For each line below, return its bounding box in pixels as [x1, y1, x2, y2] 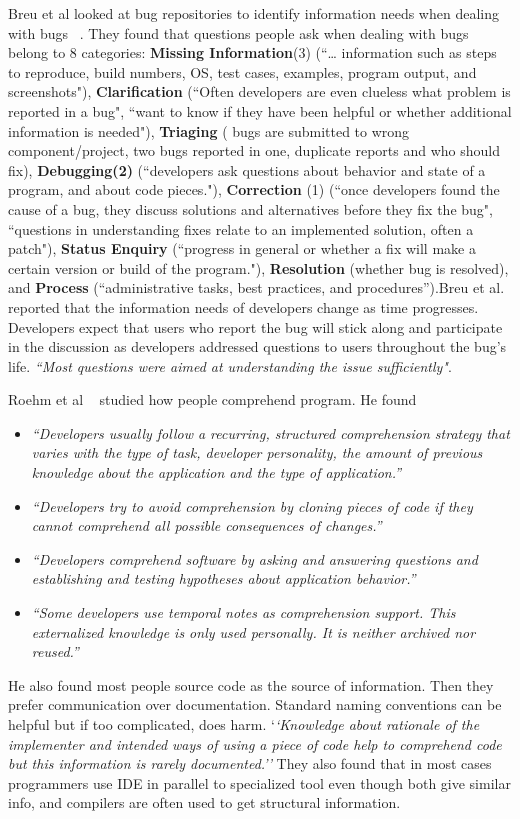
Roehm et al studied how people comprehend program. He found [8, 389, 417, 410]
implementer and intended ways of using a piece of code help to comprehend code [8, 733, 502, 754]
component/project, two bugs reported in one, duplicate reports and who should [8, 140, 501, 161]
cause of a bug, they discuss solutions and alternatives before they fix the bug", [8, 198, 493, 219]
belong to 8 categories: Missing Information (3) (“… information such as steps [8, 42, 497, 63]
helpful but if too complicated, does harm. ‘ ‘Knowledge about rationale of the [8, 714, 480, 734]
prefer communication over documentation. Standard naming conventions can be [8, 694, 502, 715]
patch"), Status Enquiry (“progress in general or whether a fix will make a [8, 238, 476, 259]
